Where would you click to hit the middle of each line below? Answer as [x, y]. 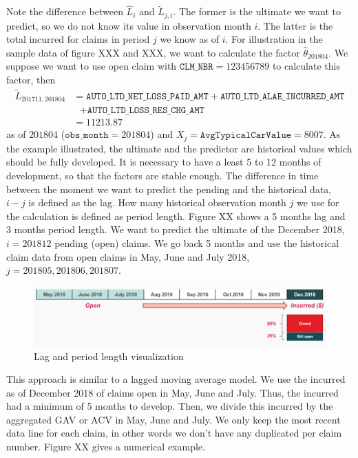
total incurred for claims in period [78, 39]
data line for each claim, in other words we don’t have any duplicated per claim [174, 433]
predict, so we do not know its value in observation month [129, 25]
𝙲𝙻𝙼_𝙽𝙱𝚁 [196, 67]
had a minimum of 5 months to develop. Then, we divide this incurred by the [170, 406]
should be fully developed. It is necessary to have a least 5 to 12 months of [164, 162]
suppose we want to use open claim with [92, 66]
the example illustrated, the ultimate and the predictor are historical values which [179, 148]
